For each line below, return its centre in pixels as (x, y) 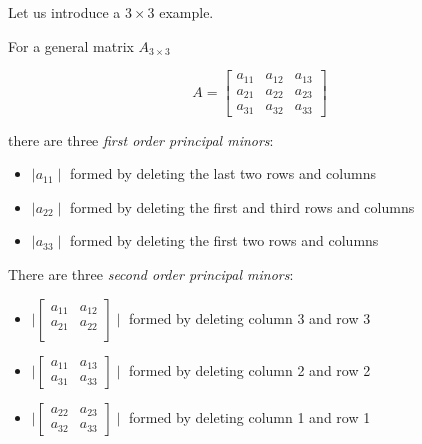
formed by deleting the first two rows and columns (224, 240)
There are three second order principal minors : (151, 274)
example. (186, 12)
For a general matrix (71, 45)
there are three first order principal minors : (141, 139)
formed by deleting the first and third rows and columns (242, 206)
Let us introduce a (64, 12)
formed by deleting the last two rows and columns (223, 173)
